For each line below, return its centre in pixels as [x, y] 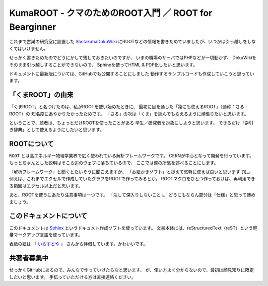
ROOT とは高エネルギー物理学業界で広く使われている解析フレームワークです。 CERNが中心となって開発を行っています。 [132, 156]
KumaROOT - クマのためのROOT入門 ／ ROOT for [111, 13]
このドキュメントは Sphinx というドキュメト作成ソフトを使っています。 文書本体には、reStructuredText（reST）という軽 [133, 228]
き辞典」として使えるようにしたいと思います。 [57, 130]
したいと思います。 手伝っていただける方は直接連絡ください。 [72, 277]
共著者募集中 [29, 258]
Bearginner [33, 27]
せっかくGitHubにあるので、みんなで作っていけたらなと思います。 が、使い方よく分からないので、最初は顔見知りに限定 [132, 270]
